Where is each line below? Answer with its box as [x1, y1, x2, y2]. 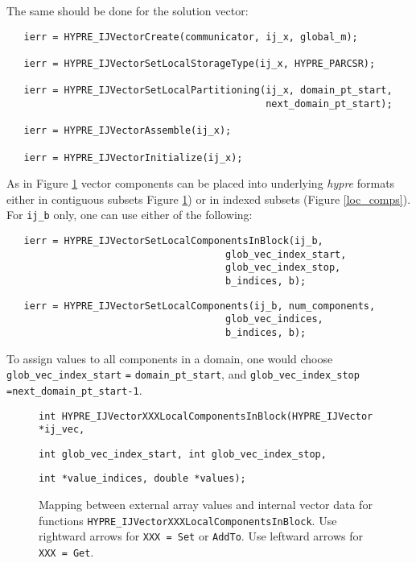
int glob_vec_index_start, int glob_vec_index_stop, [39, 448, 327, 460]
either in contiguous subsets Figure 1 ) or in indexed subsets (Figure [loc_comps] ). [6, 190, 411, 207]
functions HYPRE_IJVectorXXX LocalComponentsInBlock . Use [39, 511, 337, 528]
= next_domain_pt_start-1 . [6, 381, 142, 398]
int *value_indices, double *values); [39, 473, 246, 485]
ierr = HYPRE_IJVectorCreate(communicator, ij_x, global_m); [23, 31, 358, 43]
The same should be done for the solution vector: [6, 2, 249, 19]
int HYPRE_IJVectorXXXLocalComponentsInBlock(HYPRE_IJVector [39, 410, 373, 422]
